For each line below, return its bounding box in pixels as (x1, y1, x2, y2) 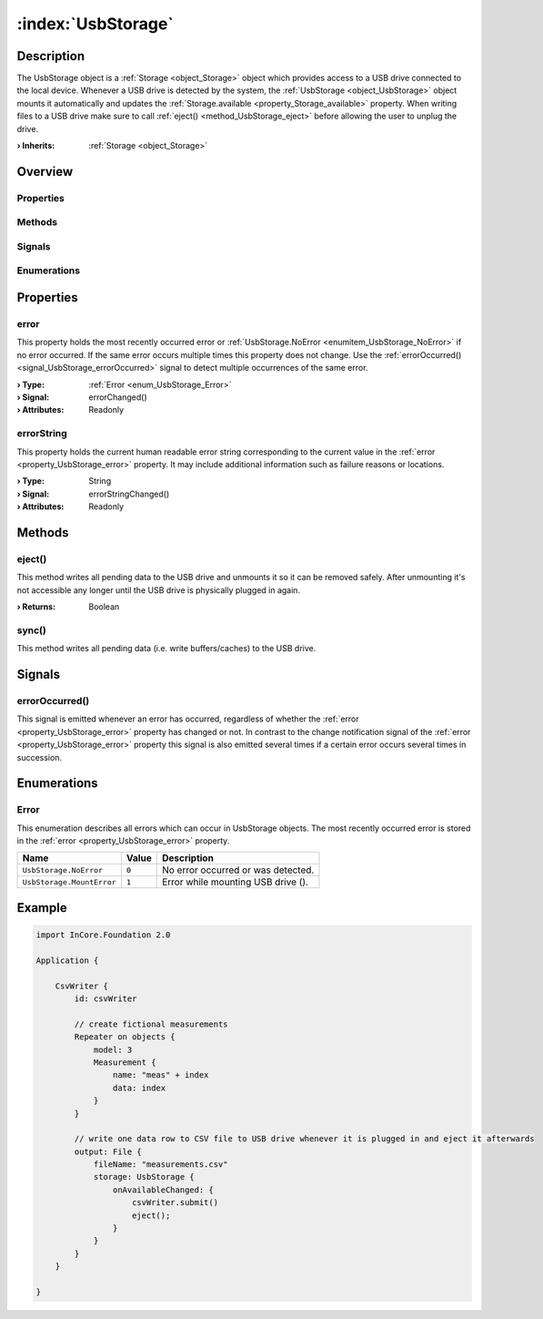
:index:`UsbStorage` (16, 14, 175, 34)
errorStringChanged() (88, 488, 170, 499)
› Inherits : (16, 140, 55, 151)
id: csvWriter (74, 994, 137, 1004)
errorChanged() (88, 392, 147, 403)
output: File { (74, 1146, 143, 1157)
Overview (16, 164, 74, 179)
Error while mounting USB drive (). (162, 875, 309, 888)
